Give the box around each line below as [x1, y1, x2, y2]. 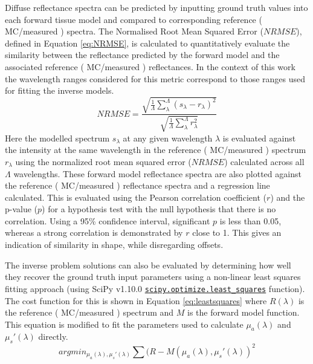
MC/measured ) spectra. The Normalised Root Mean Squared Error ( [5, 25, 263, 37]
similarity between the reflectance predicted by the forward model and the [5, 48, 280, 61]
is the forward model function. [187, 306, 300, 319]
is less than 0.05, [219, 214, 282, 227]
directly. [38, 330, 68, 343]
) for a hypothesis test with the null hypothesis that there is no [42, 203, 276, 215]
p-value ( [5, 203, 38, 215]
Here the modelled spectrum [5, 131, 110, 144]
